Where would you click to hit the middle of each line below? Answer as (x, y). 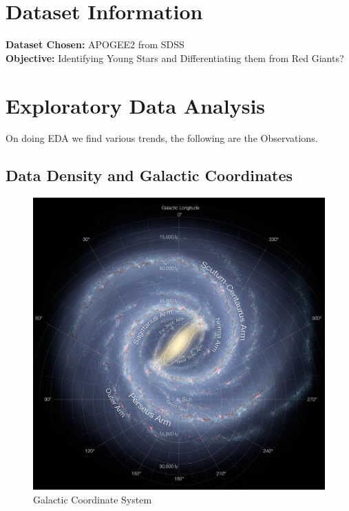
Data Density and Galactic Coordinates (149, 175)
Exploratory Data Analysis (136, 105)
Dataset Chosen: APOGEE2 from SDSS (95, 44)
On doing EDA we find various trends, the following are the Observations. (162, 138)
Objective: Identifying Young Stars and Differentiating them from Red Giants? (175, 58)
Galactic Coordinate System (93, 499)
